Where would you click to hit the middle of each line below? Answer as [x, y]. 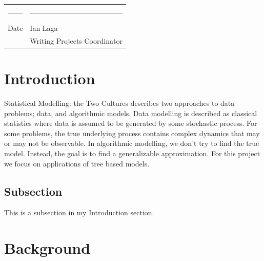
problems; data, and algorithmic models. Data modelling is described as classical [131, 113]
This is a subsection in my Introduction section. [79, 212]
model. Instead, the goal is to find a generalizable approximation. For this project [132, 153]
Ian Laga [44, 28]
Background [47, 248]
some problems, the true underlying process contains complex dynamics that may [132, 133]
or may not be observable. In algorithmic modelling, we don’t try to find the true [132, 143]
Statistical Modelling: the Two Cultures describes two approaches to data [119, 103]
